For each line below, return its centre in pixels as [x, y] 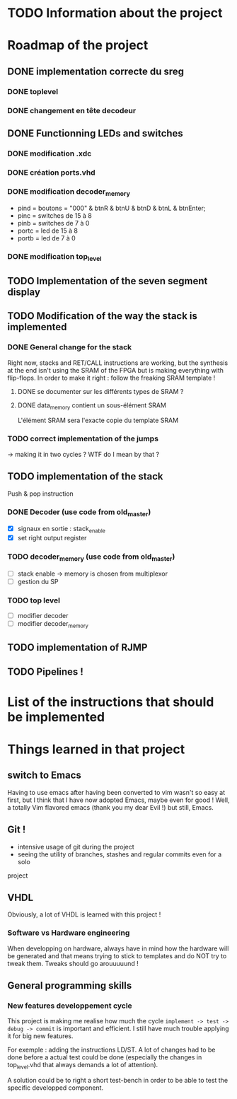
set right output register [52, 537]
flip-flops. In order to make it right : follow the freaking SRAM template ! [111, 378]
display [24, 292]
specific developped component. [56, 1088]
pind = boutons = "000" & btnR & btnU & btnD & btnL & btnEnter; [111, 208]
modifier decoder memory [53, 624]
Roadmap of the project [78, 46]
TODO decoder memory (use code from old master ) [91, 557]
